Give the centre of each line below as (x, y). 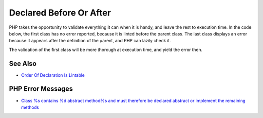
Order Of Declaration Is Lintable (53, 75)
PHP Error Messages (41, 89)
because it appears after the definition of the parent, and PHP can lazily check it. (90, 41)
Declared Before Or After (60, 13)
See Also (23, 63)
